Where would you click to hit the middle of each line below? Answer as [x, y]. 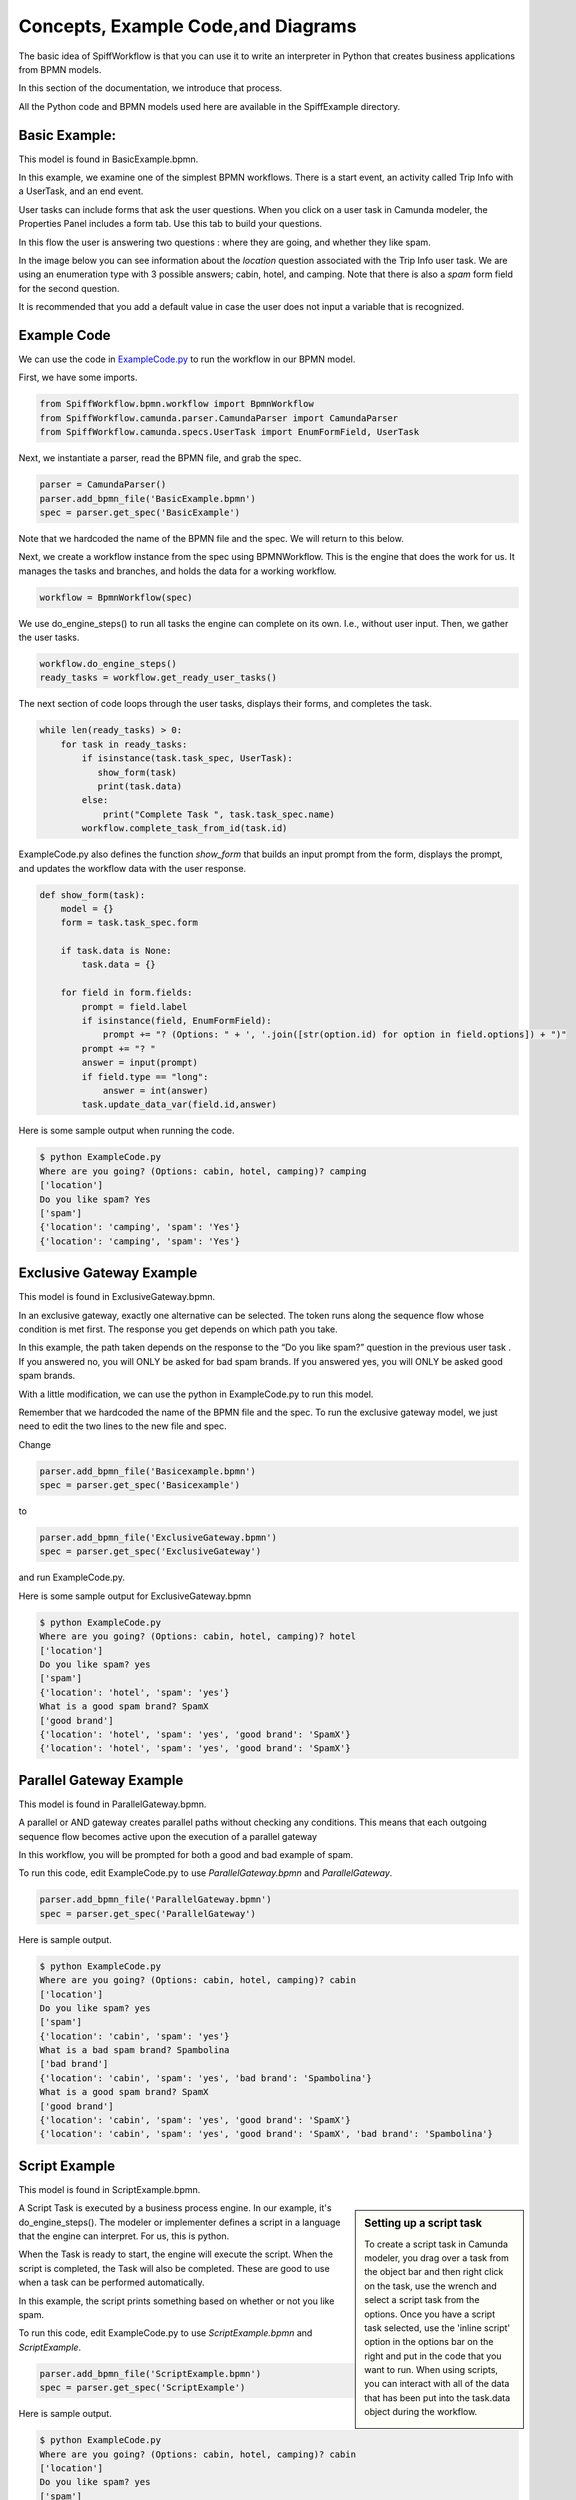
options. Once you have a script [430, 2314]
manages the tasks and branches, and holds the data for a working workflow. [177, 571]
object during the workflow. [421, 2412]
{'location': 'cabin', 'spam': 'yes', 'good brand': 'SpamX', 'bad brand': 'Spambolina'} [266, 2134]
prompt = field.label [134, 1006]
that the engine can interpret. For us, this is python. [124, 2236]
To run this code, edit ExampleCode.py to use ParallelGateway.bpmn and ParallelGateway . [205, 1873]
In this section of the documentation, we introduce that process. [150, 88]
